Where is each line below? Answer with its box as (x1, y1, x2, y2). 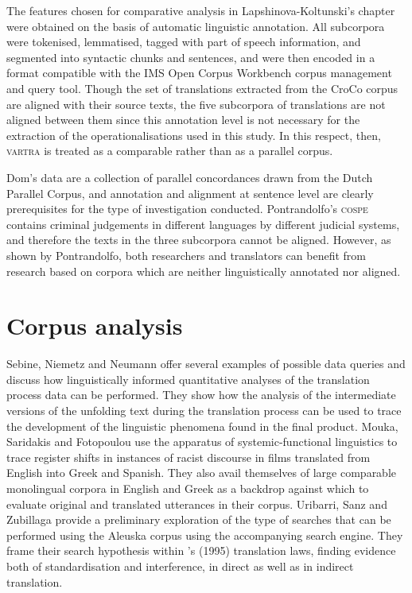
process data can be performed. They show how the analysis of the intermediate (6, 386, 396, 403)
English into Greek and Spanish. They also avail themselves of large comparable (6, 464, 397, 481)
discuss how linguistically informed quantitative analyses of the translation (6, 370, 370, 387)
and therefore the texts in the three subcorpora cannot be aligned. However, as (6, 231, 391, 248)
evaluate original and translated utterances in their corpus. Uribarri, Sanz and (6, 495, 387, 512)
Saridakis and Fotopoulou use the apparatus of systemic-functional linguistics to (6, 433, 398, 450)
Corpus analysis (6, 309, 183, 342)
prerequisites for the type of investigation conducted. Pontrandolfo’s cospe (6, 200, 368, 217)
